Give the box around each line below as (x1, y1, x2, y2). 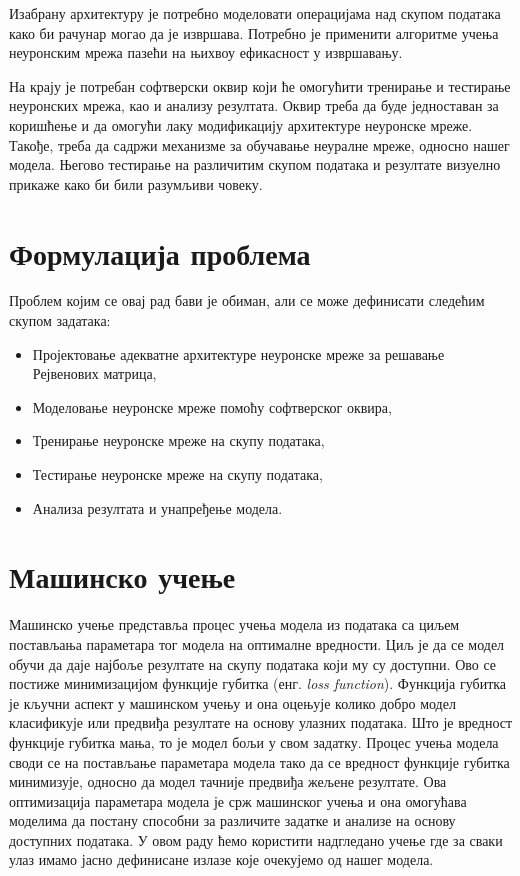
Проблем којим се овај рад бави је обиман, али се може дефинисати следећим (9, 290, 485, 311)
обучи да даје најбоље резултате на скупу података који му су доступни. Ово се (9, 653, 497, 674)
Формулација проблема (9, 232, 311, 273)
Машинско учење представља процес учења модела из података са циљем (9, 614, 460, 635)
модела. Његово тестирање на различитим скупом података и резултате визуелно (9, 154, 501, 175)
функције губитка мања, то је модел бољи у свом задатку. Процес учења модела (9, 731, 499, 752)
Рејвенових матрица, (32, 363, 157, 384)
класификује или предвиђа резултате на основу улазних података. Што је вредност (9, 712, 513, 733)
